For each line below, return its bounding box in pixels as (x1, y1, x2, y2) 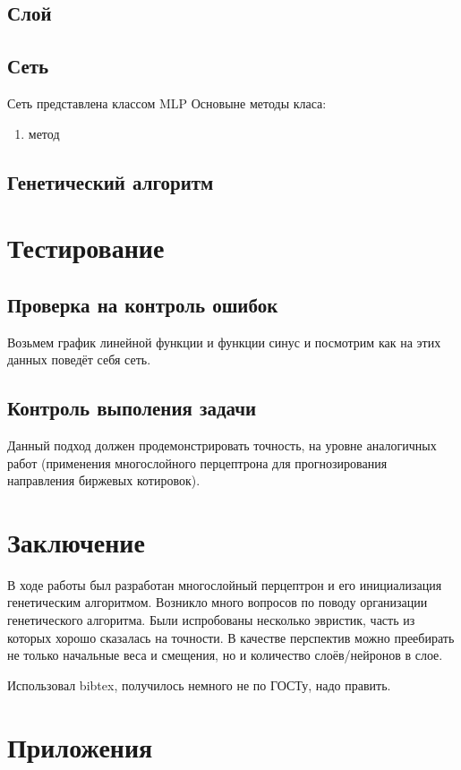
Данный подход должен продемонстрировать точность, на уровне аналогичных (7, 435, 437, 454)
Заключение (7, 523, 145, 560)
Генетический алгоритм (7, 167, 214, 195)
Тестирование (7, 229, 165, 266)
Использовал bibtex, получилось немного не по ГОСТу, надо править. (7, 675, 391, 694)
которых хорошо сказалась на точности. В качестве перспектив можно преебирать (7, 628, 455, 646)
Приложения (7, 728, 153, 765)
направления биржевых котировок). (7, 471, 201, 490)
